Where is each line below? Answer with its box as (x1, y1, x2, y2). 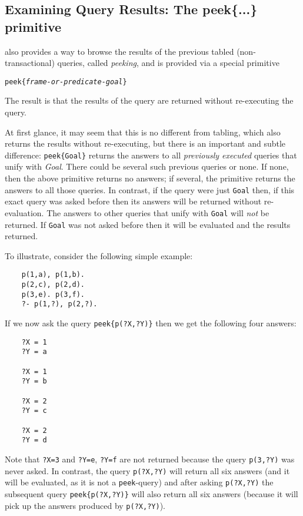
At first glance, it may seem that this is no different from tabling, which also (5, 125, 281, 138)
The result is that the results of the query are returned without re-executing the (5, 94, 294, 107)
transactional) (5, 57, 55, 69)
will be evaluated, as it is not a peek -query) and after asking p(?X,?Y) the (5, 476, 274, 488)
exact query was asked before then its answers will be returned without (5, 195, 262, 207)
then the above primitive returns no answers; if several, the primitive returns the (5, 172, 295, 184)
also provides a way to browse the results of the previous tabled (5, 45, 234, 57)
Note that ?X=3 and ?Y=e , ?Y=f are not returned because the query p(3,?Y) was (5, 452, 295, 465)
